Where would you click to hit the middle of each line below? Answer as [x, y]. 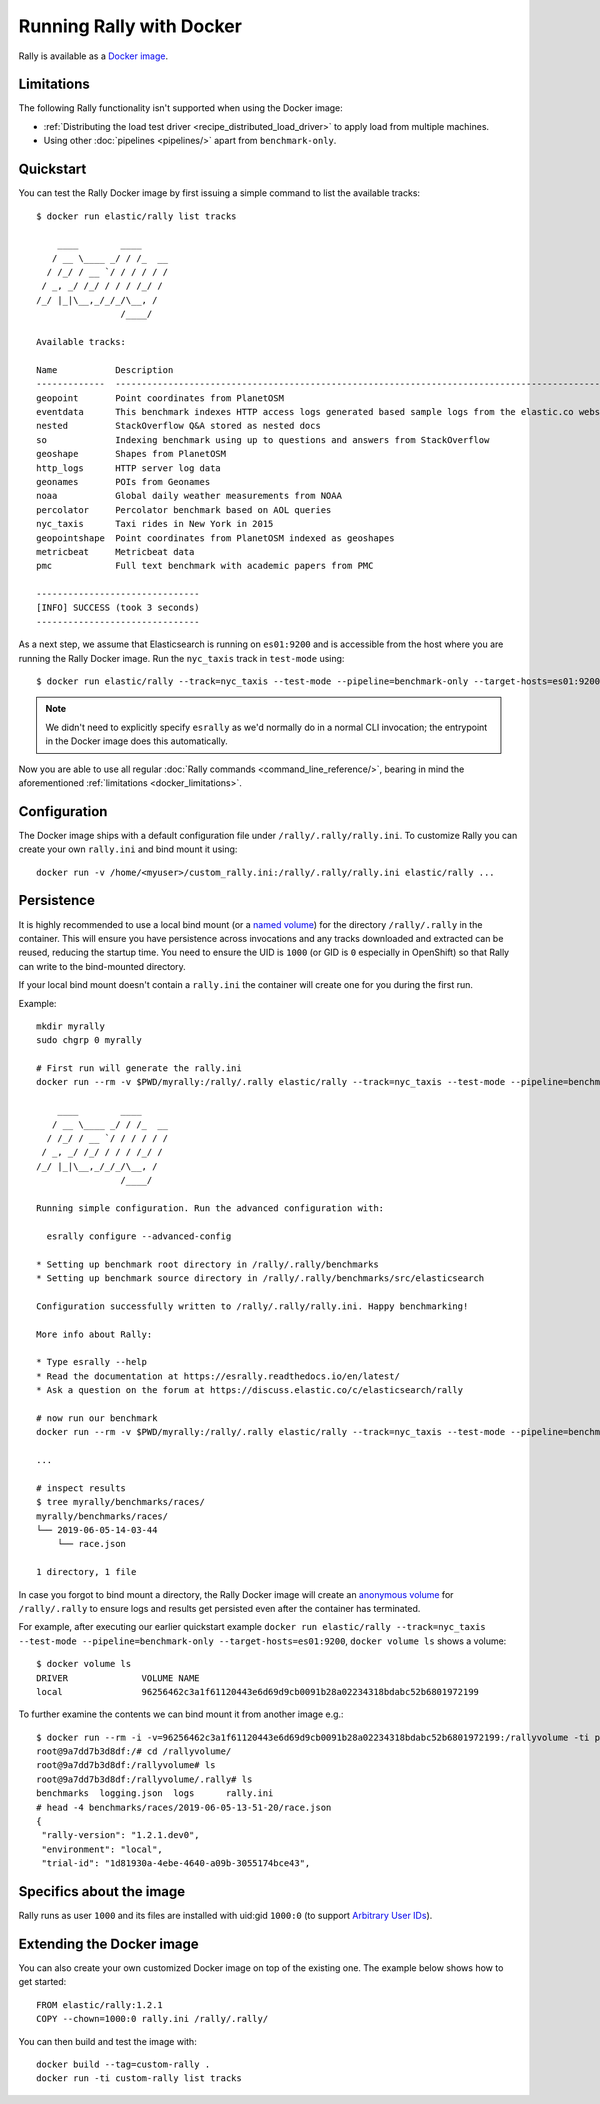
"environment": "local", [102, 1849]
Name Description [105, 369]
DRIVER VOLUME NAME [118, 1678]
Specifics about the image [102, 1891]
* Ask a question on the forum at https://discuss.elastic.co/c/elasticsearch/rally [250, 1390]
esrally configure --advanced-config [139, 1236]
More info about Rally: [94, 1334]
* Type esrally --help [92, 1362]
